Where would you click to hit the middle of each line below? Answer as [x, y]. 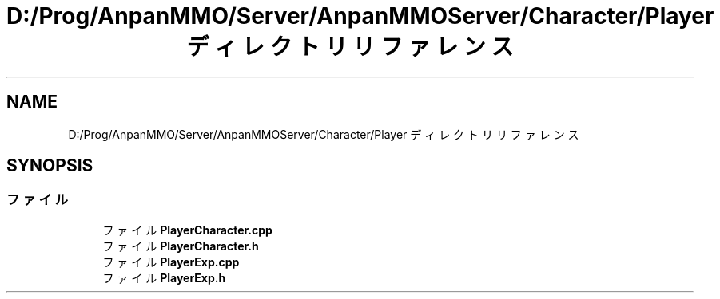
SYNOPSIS [50, 166]
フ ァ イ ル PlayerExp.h [164, 277]
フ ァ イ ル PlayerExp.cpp [171, 262]
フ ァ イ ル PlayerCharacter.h [181, 246]
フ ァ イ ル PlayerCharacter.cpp [187, 230]
